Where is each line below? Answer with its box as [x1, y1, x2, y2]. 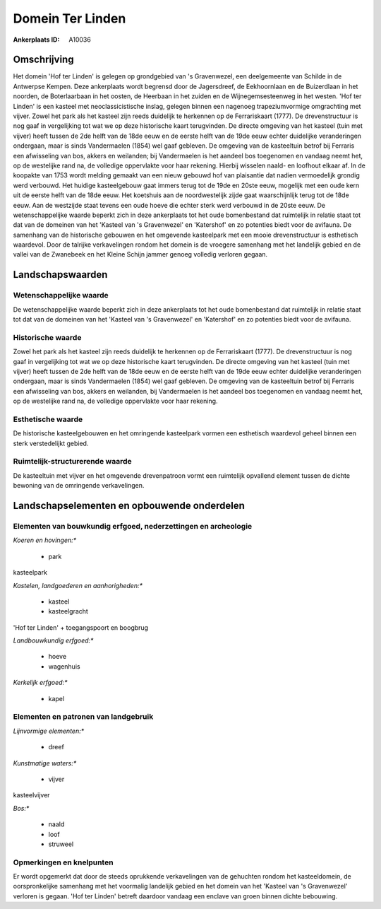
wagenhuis [48, 662, 80, 671]
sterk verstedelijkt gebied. [13, 439, 89, 447]
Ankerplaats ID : [13, 35, 60, 44]
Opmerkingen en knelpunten [13, 857, 114, 867]
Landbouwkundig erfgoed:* [13, 636, 94, 645]
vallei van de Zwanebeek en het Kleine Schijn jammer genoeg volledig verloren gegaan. [13, 250, 268, 259]
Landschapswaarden [13, 269, 108, 281]
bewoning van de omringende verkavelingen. [13, 481, 145, 490]
